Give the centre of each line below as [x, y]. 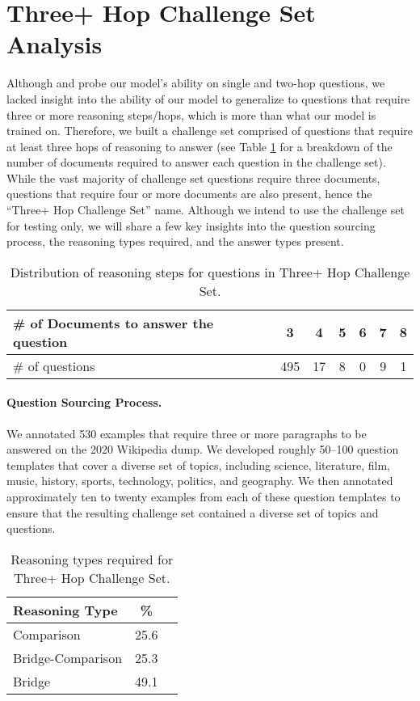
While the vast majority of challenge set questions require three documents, [193, 177]
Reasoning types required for [92, 559]
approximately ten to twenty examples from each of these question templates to [204, 497]
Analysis [55, 44]
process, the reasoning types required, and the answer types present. [175, 241]
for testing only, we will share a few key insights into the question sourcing [191, 225]
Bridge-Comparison [68, 657]
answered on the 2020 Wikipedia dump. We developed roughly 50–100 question [203, 449]
